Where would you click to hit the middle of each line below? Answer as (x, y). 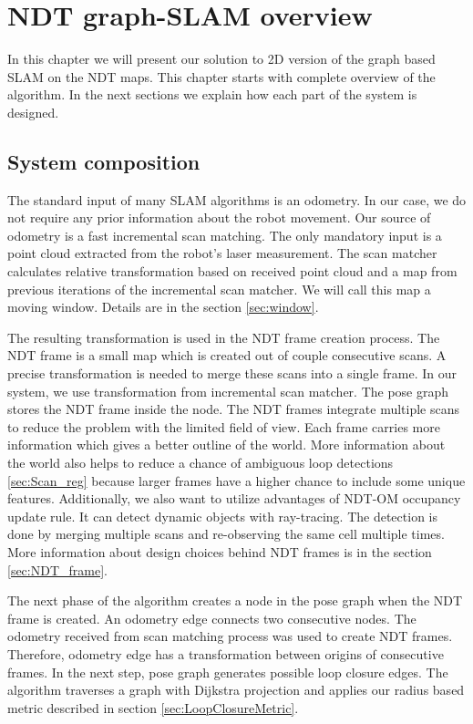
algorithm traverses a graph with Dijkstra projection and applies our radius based (236, 690)
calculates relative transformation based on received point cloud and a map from (232, 271)
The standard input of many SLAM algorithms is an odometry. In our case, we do (237, 199)
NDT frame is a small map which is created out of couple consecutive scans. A (227, 355)
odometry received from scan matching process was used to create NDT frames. (230, 636)
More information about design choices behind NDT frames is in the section (220, 551)
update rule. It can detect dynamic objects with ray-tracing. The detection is (222, 516)
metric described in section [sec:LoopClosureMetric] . (153, 707)
